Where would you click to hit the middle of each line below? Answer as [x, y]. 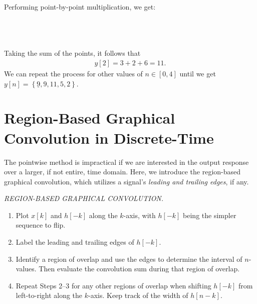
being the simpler [210, 215]
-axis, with [140, 215]
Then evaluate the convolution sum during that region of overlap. [139, 269]
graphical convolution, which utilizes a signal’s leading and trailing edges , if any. [126, 181]
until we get [198, 73]
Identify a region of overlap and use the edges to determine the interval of [129, 259]
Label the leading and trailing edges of [75, 242]
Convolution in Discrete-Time [109, 137]
